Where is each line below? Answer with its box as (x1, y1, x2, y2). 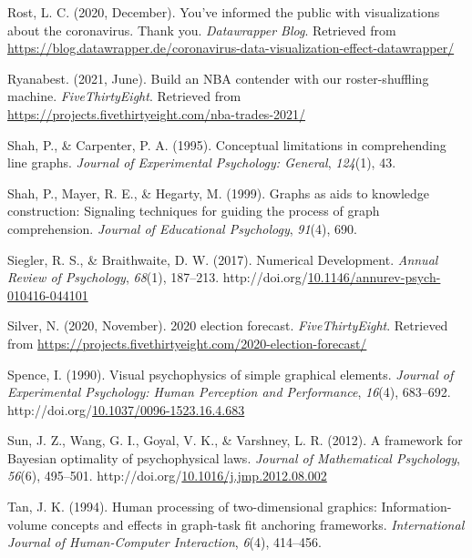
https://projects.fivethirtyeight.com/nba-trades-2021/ (7, 104, 306, 123)
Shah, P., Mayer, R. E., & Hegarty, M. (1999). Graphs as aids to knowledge (7, 183, 430, 202)
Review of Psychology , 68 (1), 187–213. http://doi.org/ (7, 268, 308, 287)
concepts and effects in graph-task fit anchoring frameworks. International (51, 514, 465, 533)
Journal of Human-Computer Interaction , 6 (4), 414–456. (7, 533, 322, 552)
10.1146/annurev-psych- (307, 268, 441, 287)
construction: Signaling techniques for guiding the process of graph (7, 201, 380, 220)
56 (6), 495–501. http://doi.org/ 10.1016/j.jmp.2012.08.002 (7, 466, 327, 485)
